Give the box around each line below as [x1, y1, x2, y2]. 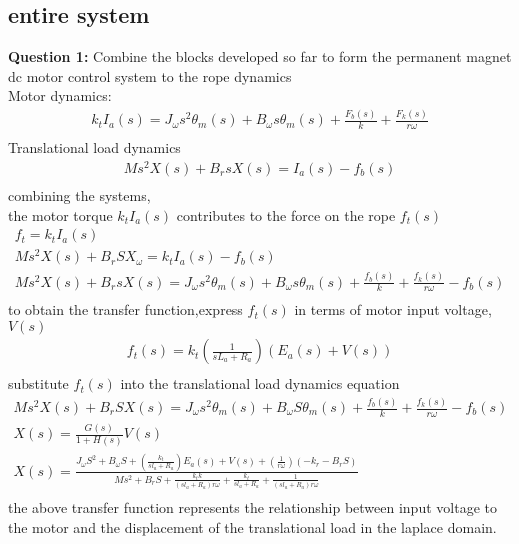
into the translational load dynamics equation [120, 373, 400, 394]
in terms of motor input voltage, [294, 299, 492, 320]
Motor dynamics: [8, 85, 112, 106]
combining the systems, [8, 184, 151, 205]
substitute [8, 373, 69, 394]
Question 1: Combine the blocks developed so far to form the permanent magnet [8, 46, 512, 67]
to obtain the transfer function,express [8, 299, 243, 320]
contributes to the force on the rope [176, 204, 396, 225]
